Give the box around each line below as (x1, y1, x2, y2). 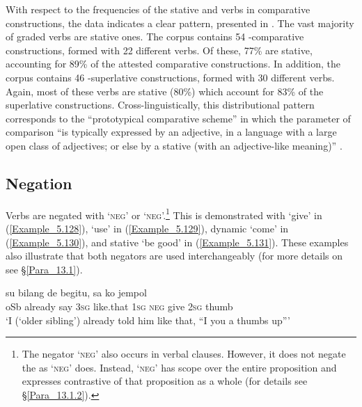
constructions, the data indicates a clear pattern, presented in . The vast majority (6, 15, 354, 30)
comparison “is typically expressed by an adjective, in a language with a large (6, 125, 337, 139)
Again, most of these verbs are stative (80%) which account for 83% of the (6, 83, 324, 98)
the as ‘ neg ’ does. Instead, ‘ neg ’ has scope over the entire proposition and (22, 360, 337, 374)
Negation (6, 172, 72, 193)
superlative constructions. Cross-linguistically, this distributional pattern (6, 97, 315, 112)
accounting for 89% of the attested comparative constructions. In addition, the (6, 56, 341, 71)
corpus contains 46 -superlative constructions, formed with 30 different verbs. (6, 70, 335, 84)
